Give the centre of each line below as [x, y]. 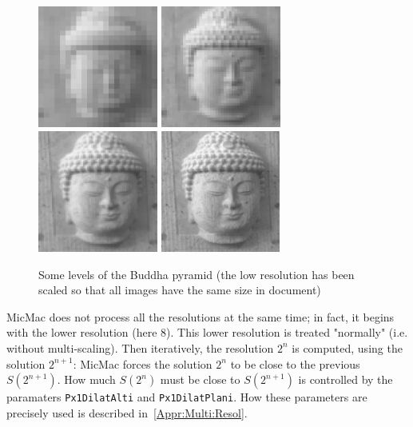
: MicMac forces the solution [143, 363]
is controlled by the [345, 379]
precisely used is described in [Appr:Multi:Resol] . [127, 412]
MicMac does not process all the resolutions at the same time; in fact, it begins [201, 316]
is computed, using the [347, 347]
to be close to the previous [295, 363]
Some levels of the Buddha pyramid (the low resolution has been [197, 274]
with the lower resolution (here [82, 332]
